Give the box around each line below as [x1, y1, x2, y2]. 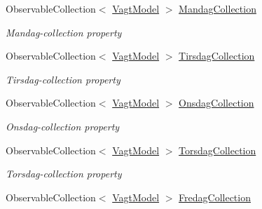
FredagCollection [179, 189, 251, 204]
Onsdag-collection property [6, 119, 120, 133]
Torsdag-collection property [6, 166, 122, 181]
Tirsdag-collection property [6, 72, 120, 86]
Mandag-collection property [6, 25, 122, 39]
